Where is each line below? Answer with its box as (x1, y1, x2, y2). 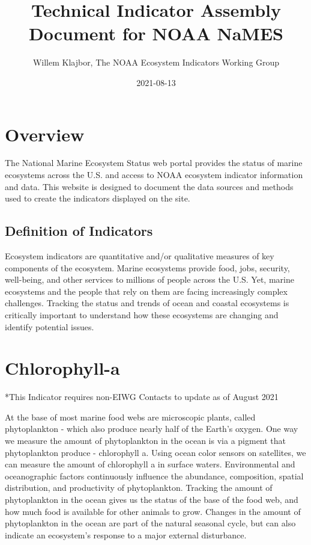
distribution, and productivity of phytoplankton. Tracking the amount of (5, 481, 273, 494)
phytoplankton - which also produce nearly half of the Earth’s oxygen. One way (5, 422, 298, 435)
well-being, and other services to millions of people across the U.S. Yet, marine (5, 273, 294, 286)
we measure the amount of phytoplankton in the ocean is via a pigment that (5, 434, 286, 447)
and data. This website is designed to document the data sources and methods (5, 180, 294, 192)
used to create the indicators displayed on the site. (5, 192, 190, 205)
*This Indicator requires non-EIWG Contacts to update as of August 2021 (5, 390, 279, 403)
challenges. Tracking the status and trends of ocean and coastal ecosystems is (5, 297, 289, 309)
